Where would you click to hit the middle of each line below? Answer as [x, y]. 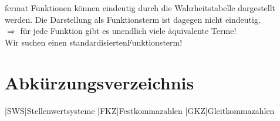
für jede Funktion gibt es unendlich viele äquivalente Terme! [128, 31]
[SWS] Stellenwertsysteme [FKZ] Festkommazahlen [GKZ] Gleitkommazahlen [140, 110]
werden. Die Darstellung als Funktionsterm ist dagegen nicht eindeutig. [133, 19]
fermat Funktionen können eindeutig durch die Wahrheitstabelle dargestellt [140, 8]
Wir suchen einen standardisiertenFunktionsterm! [94, 42]
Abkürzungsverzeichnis [99, 82]
